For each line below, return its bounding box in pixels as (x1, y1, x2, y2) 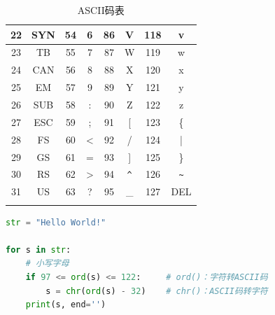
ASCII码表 (77, 3, 125, 17)
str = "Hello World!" (6, 217, 106, 227)
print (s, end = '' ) (25, 300, 106, 310)
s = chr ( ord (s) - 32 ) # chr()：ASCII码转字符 (45, 286, 268, 296)
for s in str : (6, 244, 71, 255)
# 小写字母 (25, 258, 69, 269)
